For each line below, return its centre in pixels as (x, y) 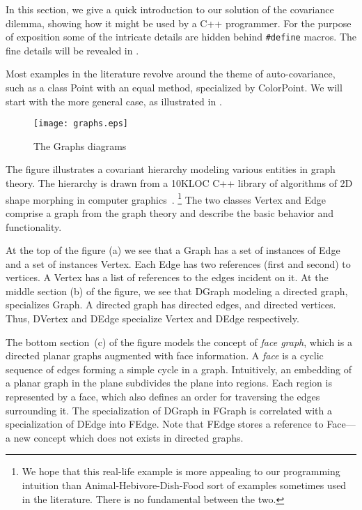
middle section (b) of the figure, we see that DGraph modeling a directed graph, (177, 291)
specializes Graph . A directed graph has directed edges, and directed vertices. (171, 305)
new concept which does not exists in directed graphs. (128, 437)
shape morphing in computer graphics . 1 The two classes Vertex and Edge (166, 198)
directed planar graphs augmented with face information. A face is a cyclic (165, 355)
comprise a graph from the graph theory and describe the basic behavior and (170, 212)
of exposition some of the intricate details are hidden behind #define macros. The (181, 37)
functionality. (34, 226)
